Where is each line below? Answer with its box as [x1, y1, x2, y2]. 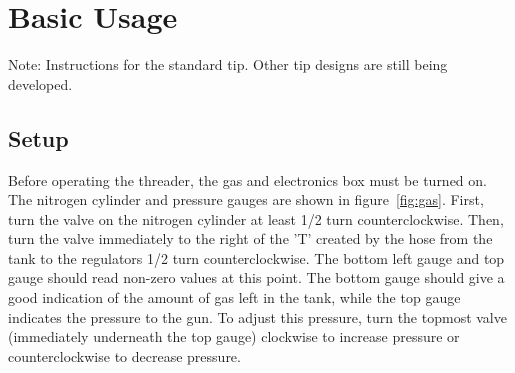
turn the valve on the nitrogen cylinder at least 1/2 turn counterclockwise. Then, [8, 208, 504, 229]
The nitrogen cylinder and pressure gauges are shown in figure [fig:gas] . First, [8, 189, 484, 210]
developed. [8, 73, 73, 94]
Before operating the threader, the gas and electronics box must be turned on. [8, 169, 487, 190]
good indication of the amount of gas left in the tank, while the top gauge [8, 287, 461, 308]
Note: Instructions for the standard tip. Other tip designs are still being [8, 54, 448, 75]
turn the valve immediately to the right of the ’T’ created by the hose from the [8, 228, 493, 249]
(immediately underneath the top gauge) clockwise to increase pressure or [8, 326, 460, 347]
